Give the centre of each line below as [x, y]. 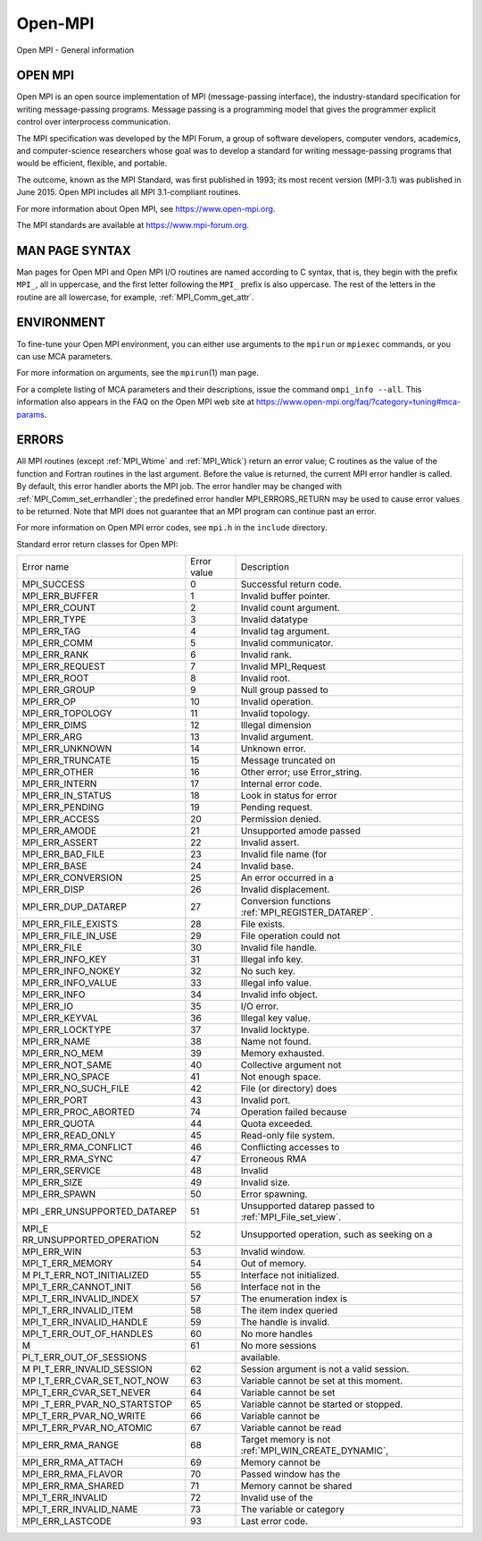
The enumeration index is [294, 1299]
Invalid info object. [279, 995]
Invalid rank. [266, 655]
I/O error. [260, 1006]
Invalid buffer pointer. [285, 597]
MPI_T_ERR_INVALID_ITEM [78, 1310]
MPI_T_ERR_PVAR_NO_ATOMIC [87, 1428]
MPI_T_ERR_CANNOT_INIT [77, 1287]
